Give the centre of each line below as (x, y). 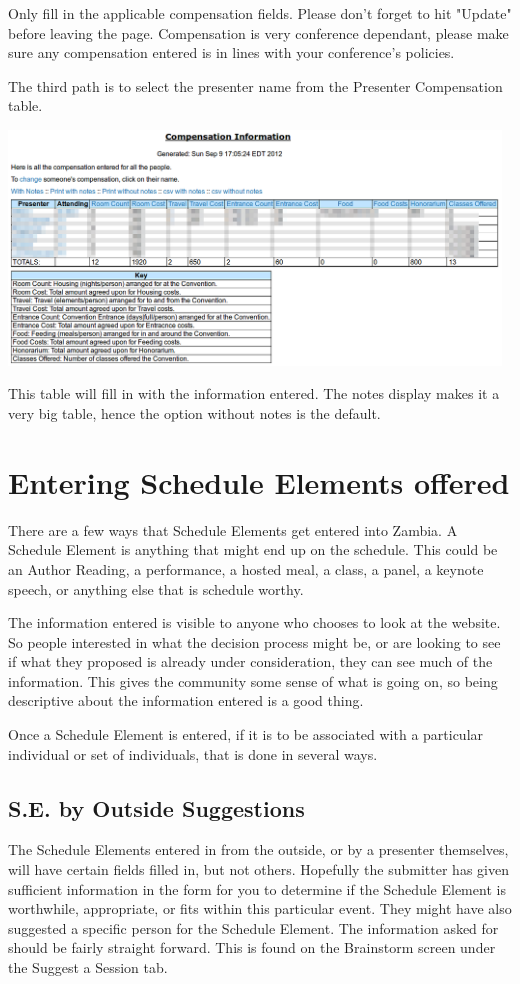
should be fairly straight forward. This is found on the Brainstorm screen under (252, 947)
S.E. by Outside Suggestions (156, 807)
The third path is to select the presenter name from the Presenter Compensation (255, 85)
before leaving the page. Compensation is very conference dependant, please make (258, 32)
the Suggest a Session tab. (88, 967)
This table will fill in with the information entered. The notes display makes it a (254, 393)
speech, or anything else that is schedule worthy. (156, 588)
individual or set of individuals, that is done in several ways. (193, 753)
